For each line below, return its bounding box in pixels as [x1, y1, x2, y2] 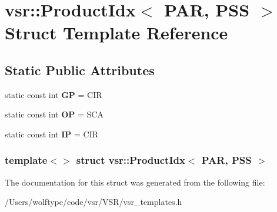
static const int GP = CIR [5, 88, 102, 100]
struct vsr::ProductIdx [76, 153, 185, 167]
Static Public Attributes [5, 60, 155, 79]
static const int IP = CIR [5, 127, 98, 140]
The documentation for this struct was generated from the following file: [5, 176, 265, 188]
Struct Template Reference [5, 21, 228, 45]
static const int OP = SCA [5, 108, 104, 120]
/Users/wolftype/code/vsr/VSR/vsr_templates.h [5, 196, 182, 208]
